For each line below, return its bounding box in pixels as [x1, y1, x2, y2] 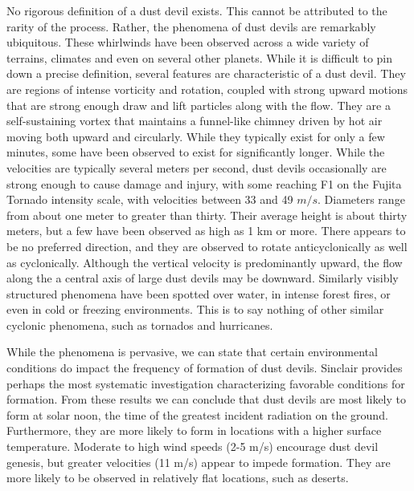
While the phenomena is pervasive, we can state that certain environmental [6, 343, 378, 360]
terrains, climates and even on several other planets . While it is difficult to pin [6, 49, 393, 66]
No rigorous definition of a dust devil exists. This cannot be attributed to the [6, 2, 387, 18]
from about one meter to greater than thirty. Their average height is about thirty [6, 206, 408, 223]
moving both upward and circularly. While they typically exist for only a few [6, 128, 385, 144]
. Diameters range [318, 191, 405, 208]
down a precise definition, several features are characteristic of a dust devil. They [6, 65, 406, 82]
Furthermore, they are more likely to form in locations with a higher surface [6, 422, 382, 439]
